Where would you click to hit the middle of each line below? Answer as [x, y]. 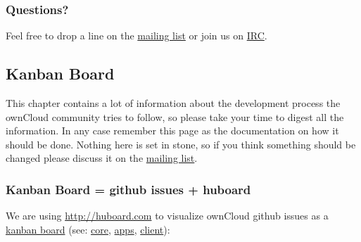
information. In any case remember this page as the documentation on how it [172, 130]
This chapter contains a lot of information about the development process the [173, 103]
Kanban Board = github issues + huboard [128, 189]
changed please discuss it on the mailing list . [102, 158]
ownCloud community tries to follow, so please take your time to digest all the [175, 116]
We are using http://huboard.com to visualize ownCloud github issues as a [167, 216]
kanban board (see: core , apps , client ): [88, 229]
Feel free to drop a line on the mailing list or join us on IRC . [137, 36]
